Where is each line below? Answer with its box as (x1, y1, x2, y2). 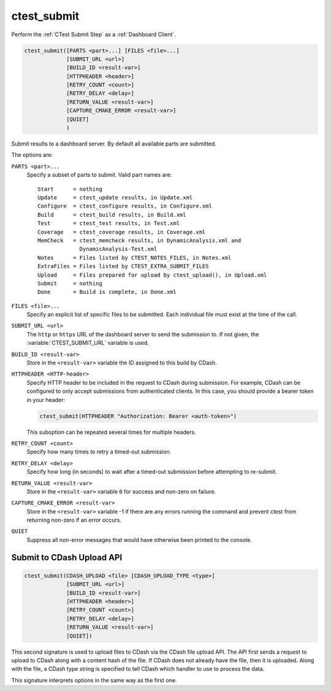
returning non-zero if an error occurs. (26, 516, 122, 524)
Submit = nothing (37, 280, 102, 287)
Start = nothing (37, 185, 102, 193)
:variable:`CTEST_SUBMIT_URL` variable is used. (26, 339, 150, 347)
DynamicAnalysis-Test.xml (79, 245, 158, 253)
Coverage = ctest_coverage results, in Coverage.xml (37, 228, 206, 236)
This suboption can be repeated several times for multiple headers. (26, 428, 196, 436)
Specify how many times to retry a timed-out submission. (26, 448, 172, 455)
